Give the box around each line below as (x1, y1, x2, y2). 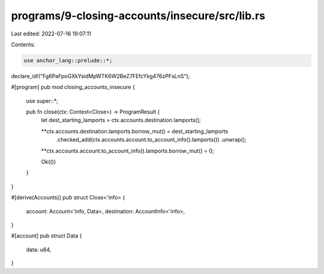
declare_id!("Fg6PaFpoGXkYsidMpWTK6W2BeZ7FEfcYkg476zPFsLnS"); (11, 72, 190, 79)
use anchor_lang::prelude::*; (23, 57, 113, 64)
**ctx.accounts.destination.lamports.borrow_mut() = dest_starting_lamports (41, 127, 229, 135)
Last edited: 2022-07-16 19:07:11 (11, 30, 91, 37)
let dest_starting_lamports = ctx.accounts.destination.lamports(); (41, 117, 201, 124)
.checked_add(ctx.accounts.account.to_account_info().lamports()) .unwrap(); (56, 136, 247, 144)
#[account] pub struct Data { (11, 232, 82, 240)
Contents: (11, 41, 35, 48)
